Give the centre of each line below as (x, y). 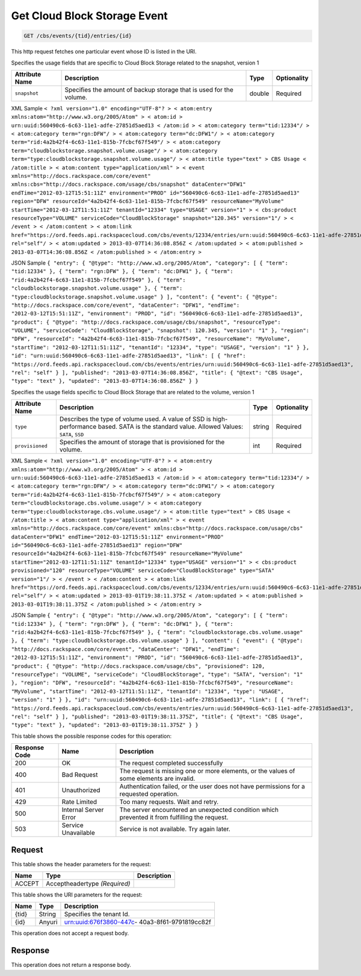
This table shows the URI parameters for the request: (77, 895)
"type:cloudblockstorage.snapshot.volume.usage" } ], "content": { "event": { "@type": (144, 297)
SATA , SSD (72, 434)
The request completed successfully (171, 763)
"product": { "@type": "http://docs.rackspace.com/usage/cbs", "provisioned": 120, (138, 666)
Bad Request (80, 775)
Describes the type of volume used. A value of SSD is (135, 419)
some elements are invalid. (157, 779)
